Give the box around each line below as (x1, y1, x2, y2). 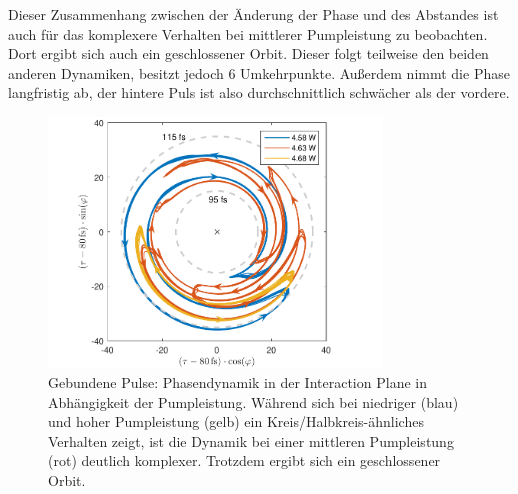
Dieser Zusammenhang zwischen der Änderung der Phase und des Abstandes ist (8, 4, 499, 24)
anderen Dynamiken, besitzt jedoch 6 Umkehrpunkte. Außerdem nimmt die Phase (8, 62, 510, 83)
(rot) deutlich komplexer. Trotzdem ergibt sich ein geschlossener (48, 450, 441, 471)
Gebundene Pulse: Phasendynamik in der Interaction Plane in (48, 372, 427, 393)
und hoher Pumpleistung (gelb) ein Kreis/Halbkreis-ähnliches (48, 411, 424, 432)
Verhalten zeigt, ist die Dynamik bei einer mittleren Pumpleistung (48, 430, 454, 451)
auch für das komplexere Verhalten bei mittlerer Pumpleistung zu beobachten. (8, 23, 488, 44)
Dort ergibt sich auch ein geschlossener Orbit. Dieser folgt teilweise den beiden (8, 43, 489, 64)
